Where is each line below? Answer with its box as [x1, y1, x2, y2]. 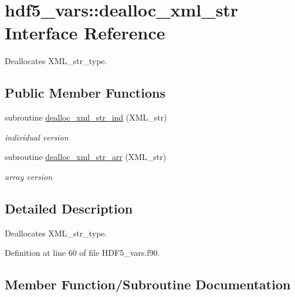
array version [5, 170, 53, 182]
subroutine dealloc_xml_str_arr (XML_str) [5, 151, 167, 163]
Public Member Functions [5, 84, 165, 102]
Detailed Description [5, 199, 133, 217]
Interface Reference [5, 21, 165, 45]
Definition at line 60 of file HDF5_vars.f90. [5, 246, 160, 259]
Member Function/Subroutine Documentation [5, 275, 291, 293]
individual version [5, 131, 69, 143]
